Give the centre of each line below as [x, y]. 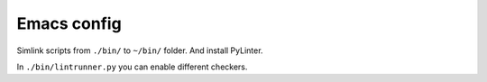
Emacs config [69, 23]
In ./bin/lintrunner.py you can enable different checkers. [132, 67]
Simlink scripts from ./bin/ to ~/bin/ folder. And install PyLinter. [140, 50]
